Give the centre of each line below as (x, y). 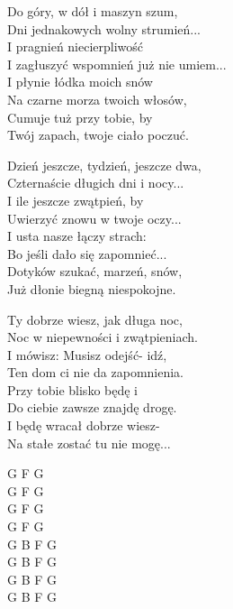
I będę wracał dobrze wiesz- (84, 425)
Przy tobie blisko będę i (72, 389)
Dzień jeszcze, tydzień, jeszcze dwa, (104, 165)
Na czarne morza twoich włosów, (97, 99)
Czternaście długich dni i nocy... (96, 183)
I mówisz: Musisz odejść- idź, (87, 354)
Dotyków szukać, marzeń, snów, (95, 271)
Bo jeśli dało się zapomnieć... (87, 253)
